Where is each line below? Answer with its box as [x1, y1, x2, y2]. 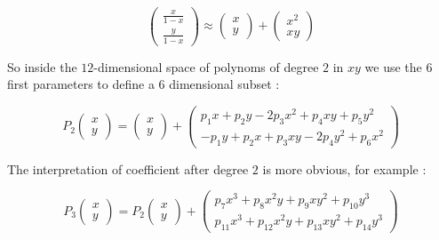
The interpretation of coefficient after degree [7, 159, 249, 178]
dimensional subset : [169, 75, 280, 93]
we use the [364, 57, 422, 76]
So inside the [7, 57, 77, 76]
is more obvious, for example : [262, 159, 427, 178]
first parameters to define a [7, 75, 155, 93]
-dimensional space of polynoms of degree [93, 57, 319, 76]
